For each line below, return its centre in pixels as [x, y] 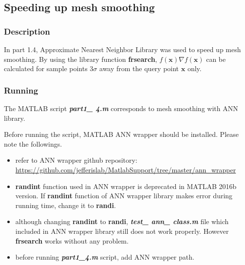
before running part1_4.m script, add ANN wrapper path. [105, 257]
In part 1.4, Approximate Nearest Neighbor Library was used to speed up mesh [122, 49]
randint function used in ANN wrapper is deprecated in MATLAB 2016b [126, 186]
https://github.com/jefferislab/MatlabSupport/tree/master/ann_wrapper [126, 169]
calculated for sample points [46, 68]
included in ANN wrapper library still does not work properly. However [122, 231]
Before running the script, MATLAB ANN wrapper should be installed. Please [121, 134]
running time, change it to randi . [66, 205]
